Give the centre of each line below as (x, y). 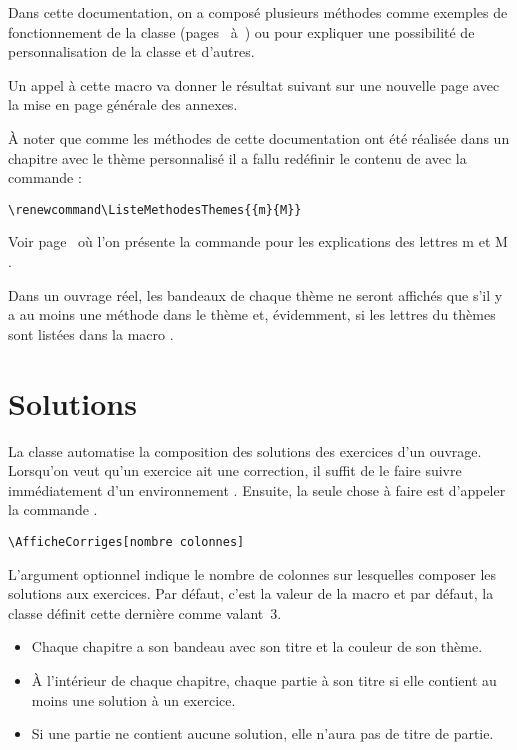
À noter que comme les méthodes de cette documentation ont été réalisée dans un (259, 137)
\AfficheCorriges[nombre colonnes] (126, 541)
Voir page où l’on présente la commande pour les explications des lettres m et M (258, 241)
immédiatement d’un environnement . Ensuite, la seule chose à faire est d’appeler (257, 489)
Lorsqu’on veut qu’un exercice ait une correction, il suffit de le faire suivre (235, 470)
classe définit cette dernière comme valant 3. (145, 612)
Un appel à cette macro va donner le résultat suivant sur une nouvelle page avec (254, 84)
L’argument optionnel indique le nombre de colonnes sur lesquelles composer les (252, 573)
